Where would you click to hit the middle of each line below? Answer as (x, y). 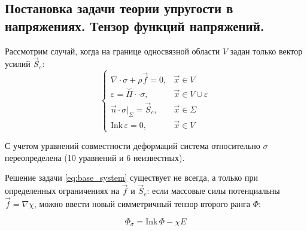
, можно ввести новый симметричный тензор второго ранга (142, 204)
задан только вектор (266, 51)
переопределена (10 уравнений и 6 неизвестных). (95, 157)
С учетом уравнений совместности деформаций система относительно (133, 146)
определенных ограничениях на (62, 191)
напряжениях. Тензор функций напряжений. (135, 25)
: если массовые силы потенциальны (213, 191)
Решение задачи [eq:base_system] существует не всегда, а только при (131, 177)
